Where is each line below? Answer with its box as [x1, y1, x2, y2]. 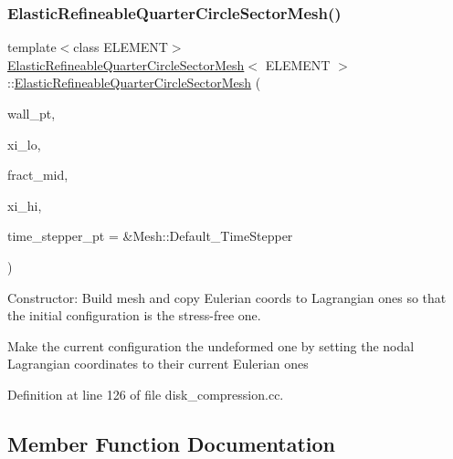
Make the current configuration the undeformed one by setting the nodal [7, 336, 415, 355]
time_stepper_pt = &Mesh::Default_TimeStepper [7, 226, 293, 245]
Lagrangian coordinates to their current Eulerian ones [7, 354, 309, 373]
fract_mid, [7, 165, 68, 184]
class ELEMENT [73, 37, 168, 57]
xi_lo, [7, 134, 41, 153]
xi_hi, [7, 195, 42, 214]
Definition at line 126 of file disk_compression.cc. [7, 384, 284, 403]
